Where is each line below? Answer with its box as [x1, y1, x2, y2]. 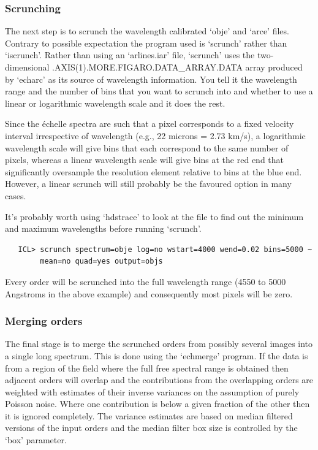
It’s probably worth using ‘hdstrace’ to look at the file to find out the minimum [5, 210, 304, 223]
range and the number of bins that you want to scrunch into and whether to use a [5, 85, 313, 97]
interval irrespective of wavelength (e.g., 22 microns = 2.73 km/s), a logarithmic [5, 129, 306, 142]
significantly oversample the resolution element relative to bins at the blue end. [5, 165, 302, 178]
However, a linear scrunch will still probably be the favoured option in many [5, 177, 292, 190]
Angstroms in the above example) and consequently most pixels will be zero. [5, 287, 293, 300]
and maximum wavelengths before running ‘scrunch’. [5, 222, 202, 235]
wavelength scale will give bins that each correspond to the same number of [5, 141, 289, 154]
